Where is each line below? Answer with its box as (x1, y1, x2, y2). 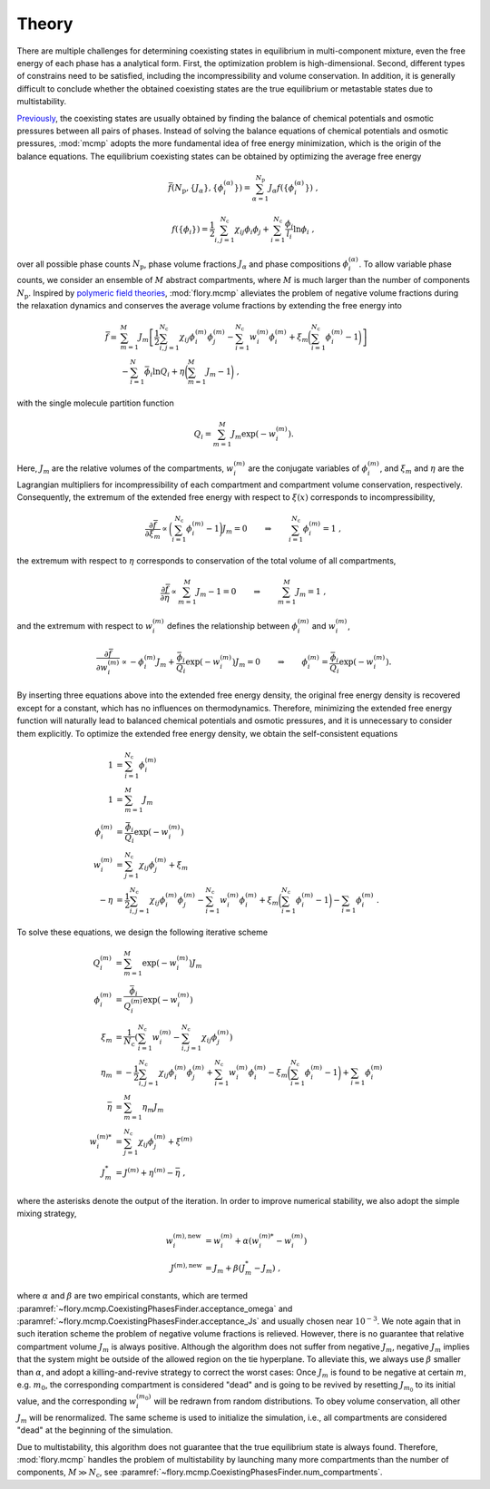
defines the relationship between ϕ (166, 620, 299, 631)
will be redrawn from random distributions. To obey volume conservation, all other (153, 1396, 461, 1406)
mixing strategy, (16, 1208, 77, 1220)
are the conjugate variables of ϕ (248, 463, 368, 474)
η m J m (142, 1102, 164, 1115)
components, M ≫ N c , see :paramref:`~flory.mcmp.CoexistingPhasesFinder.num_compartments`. (16, 1466, 383, 1480)
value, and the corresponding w (16, 1396, 137, 1406)
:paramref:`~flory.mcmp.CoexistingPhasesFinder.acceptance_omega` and (16, 1303, 293, 1314)
